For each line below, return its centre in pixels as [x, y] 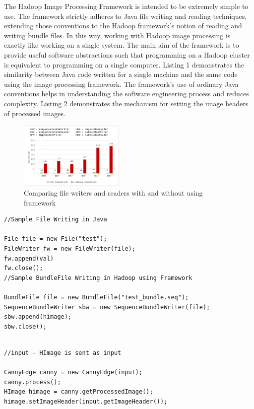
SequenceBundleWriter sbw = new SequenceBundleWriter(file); [107, 307]
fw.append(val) [29, 258]
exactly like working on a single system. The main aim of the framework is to [122, 45]
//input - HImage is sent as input [63, 353]
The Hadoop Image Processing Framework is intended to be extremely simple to [126, 6]
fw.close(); [24, 268]
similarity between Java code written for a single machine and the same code [121, 74]
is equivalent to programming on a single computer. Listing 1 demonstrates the [124, 64]
